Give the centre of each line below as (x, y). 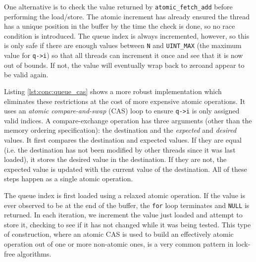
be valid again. (26, 75)
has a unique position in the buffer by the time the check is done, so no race (120, 26)
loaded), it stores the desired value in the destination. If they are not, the (115, 159)
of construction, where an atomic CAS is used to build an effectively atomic (119, 234)
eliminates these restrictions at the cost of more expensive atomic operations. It (125, 101)
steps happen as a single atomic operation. (69, 179)
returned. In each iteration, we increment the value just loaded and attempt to (123, 215)
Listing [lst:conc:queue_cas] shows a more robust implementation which (113, 91)
